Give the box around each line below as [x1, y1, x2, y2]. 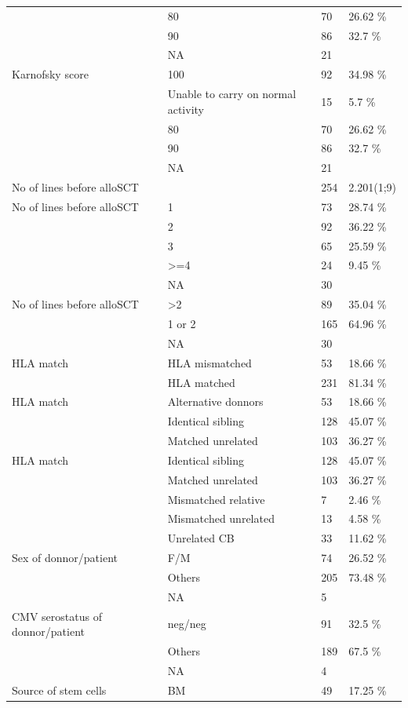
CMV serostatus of [12, 608, 102, 624]
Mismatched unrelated [167, 510, 275, 527]
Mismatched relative [167, 491, 265, 507]
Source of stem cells [12, 681, 107, 698]
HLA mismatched [167, 354, 252, 370]
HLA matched [167, 374, 235, 390]
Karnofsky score [12, 66, 89, 82]
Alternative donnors [167, 393, 264, 410]
